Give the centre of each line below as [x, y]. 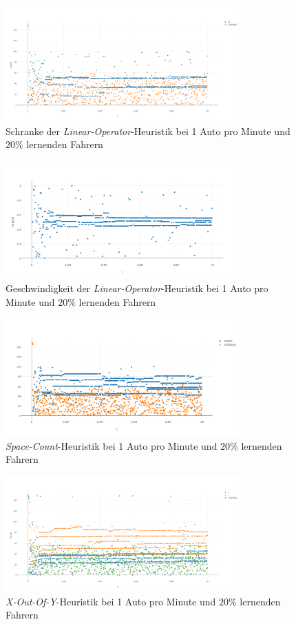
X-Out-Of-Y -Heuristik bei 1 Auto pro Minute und [111, 601]
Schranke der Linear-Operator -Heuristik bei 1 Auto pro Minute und [148, 131]
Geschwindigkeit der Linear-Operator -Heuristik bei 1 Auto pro [137, 288]
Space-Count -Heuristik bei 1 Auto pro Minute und [112, 445]
